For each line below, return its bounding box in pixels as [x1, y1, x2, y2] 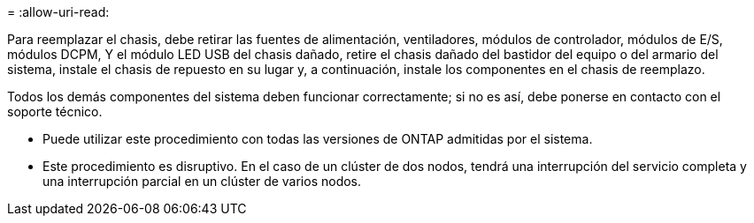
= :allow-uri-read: [7, 4, 110, 19]
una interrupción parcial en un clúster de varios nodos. [42, 174, 362, 189]
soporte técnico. [7, 104, 103, 119]
